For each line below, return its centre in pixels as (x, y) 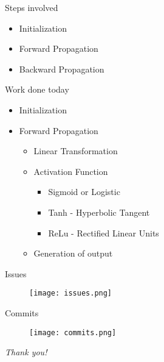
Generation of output (73, 253)
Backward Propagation (62, 69)
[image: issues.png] (71, 293)
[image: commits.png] (73, 332)
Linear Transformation (76, 151)
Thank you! (26, 352)
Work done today (37, 89)
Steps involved (32, 7)
